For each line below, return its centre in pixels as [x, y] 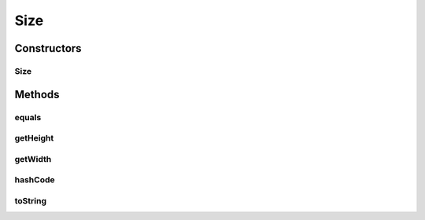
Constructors [48, 48]
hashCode [35, 180]
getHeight [34, 138]
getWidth [33, 159]
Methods [37, 94]
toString [31, 200]
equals [28, 117]
